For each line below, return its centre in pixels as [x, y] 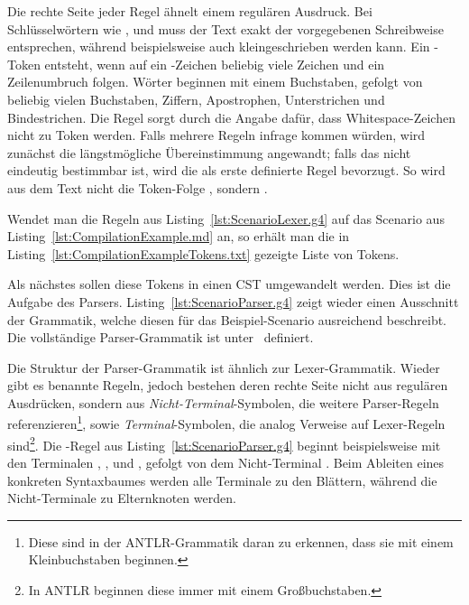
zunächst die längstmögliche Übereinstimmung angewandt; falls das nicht [209, 152]
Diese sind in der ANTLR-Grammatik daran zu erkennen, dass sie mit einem [241, 541]
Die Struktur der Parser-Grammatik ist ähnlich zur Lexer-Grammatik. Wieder [224, 367]
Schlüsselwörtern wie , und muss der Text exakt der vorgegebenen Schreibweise [225, 28]
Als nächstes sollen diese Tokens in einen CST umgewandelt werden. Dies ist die [229, 284]
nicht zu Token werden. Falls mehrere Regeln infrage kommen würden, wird [216, 135]
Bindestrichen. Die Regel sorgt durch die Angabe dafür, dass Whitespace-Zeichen [231, 117]
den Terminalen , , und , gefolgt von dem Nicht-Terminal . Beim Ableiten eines [226, 462]
